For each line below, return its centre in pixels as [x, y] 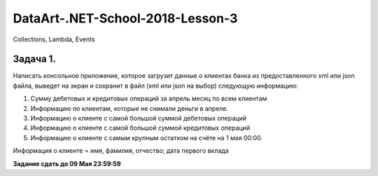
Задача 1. [34, 59]
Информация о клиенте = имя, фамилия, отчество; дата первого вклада [121, 151]
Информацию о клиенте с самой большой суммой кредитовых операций [140, 128]
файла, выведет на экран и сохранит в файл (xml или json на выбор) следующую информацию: [155, 86]
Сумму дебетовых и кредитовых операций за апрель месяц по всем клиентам [149, 99]
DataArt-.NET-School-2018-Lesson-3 [125, 18]
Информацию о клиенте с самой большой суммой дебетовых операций [138, 119]
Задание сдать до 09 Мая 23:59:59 [67, 163]
